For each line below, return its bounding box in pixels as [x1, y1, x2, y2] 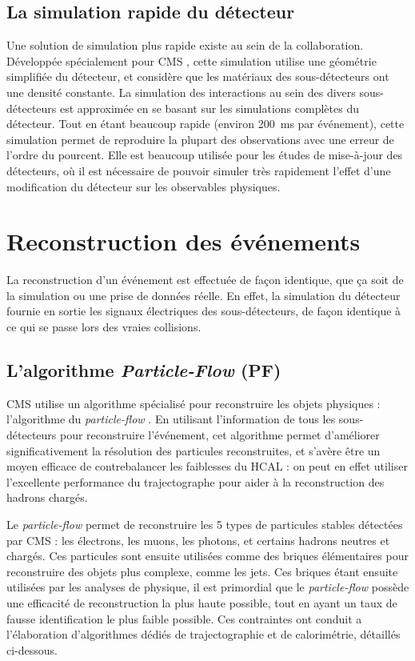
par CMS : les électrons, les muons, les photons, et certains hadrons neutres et [6, 531, 390, 548]
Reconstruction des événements [6, 225, 361, 258]
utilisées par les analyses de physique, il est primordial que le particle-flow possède [6, 579, 409, 595]
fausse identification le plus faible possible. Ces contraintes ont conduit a [6, 610, 362, 627]
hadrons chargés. [6, 489, 88, 506]
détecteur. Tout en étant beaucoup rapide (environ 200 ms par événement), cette [6, 115, 405, 132]
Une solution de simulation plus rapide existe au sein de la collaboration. [6, 37, 364, 54]
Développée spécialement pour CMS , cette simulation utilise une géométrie [6, 52, 377, 69]
